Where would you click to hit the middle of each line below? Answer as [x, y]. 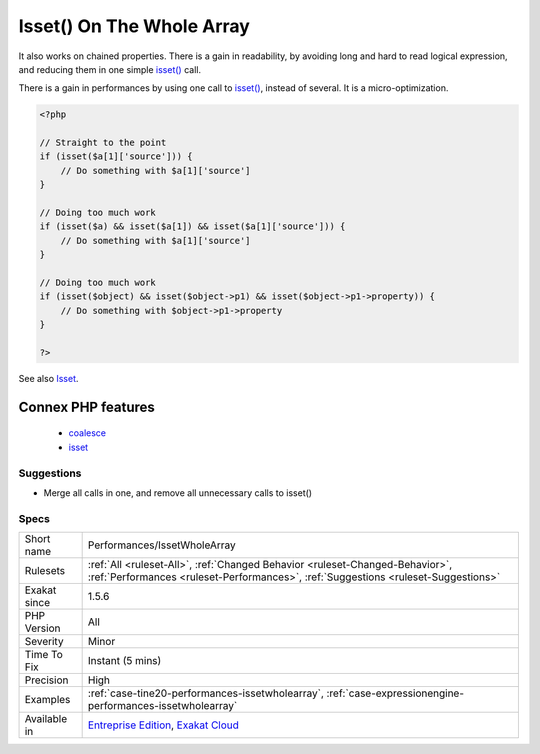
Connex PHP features [86, 406]
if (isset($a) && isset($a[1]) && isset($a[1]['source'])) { [192, 226]
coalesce [87, 433]
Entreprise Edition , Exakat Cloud [163, 725]
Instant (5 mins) [124, 661]
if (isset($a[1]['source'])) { [116, 156]
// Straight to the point [103, 143]
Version [42, 628]
